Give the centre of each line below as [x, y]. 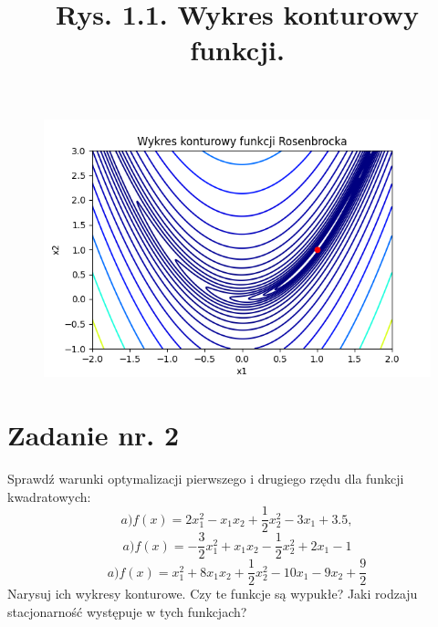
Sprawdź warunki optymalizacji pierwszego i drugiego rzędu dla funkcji [206, 478]
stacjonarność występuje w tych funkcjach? [127, 611]
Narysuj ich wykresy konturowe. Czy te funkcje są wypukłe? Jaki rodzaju [213, 594]
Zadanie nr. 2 [94, 434]
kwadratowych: [49, 496]
